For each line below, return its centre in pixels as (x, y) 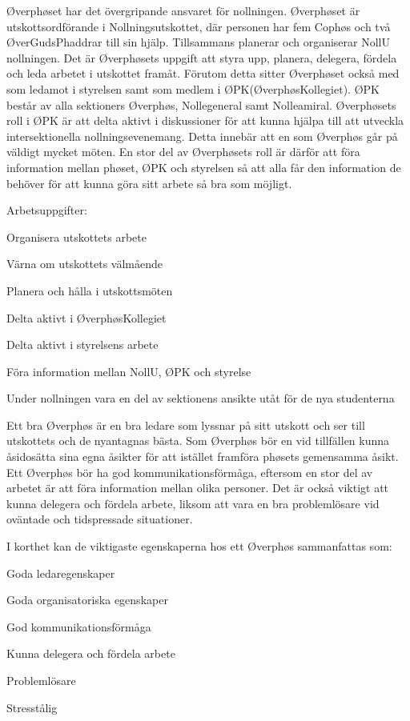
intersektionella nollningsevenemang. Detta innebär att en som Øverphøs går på (202, 136)
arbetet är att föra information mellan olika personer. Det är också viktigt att (198, 488)
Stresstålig (32, 707)
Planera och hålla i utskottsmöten (90, 290)
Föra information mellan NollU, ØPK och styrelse (129, 371)
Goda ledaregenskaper (61, 573)
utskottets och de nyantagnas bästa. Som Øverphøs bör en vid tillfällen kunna (198, 441)
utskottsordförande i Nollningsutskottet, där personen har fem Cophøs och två (199, 26)
